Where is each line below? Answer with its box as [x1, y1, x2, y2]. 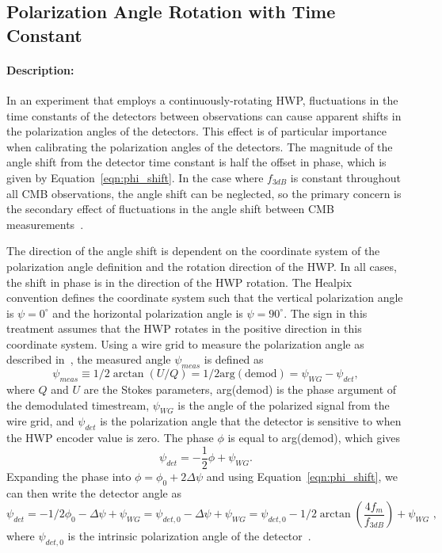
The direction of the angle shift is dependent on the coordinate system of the [6, 242, 380, 259]
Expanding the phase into [6, 467, 131, 484]
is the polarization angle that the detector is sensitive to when [100, 413, 402, 429]
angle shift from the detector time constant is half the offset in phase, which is [6, 154, 387, 170]
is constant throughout [290, 169, 401, 185]
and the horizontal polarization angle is [52, 304, 243, 321]
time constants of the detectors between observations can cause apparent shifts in [6, 107, 402, 124]
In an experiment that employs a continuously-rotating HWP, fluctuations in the [6, 91, 398, 108]
